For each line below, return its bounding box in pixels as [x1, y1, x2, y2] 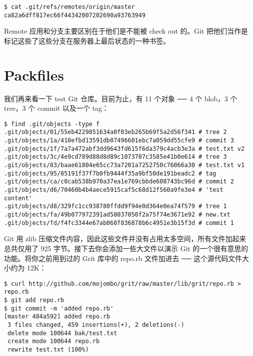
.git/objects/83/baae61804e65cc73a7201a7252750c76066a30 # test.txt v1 [4, 162, 245, 169]
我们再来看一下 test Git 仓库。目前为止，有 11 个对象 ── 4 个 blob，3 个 [4, 93, 237, 103]
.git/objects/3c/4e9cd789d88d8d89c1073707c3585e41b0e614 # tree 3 [4, 153, 227, 161]
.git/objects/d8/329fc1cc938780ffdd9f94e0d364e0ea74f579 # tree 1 [4, 203, 227, 210]
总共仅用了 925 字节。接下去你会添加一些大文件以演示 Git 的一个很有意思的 [4, 243, 248, 253]
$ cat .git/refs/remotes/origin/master [4, 3, 135, 10]
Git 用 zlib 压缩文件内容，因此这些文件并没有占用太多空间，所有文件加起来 [4, 233, 247, 244]
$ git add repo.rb [4, 297, 64, 304]
